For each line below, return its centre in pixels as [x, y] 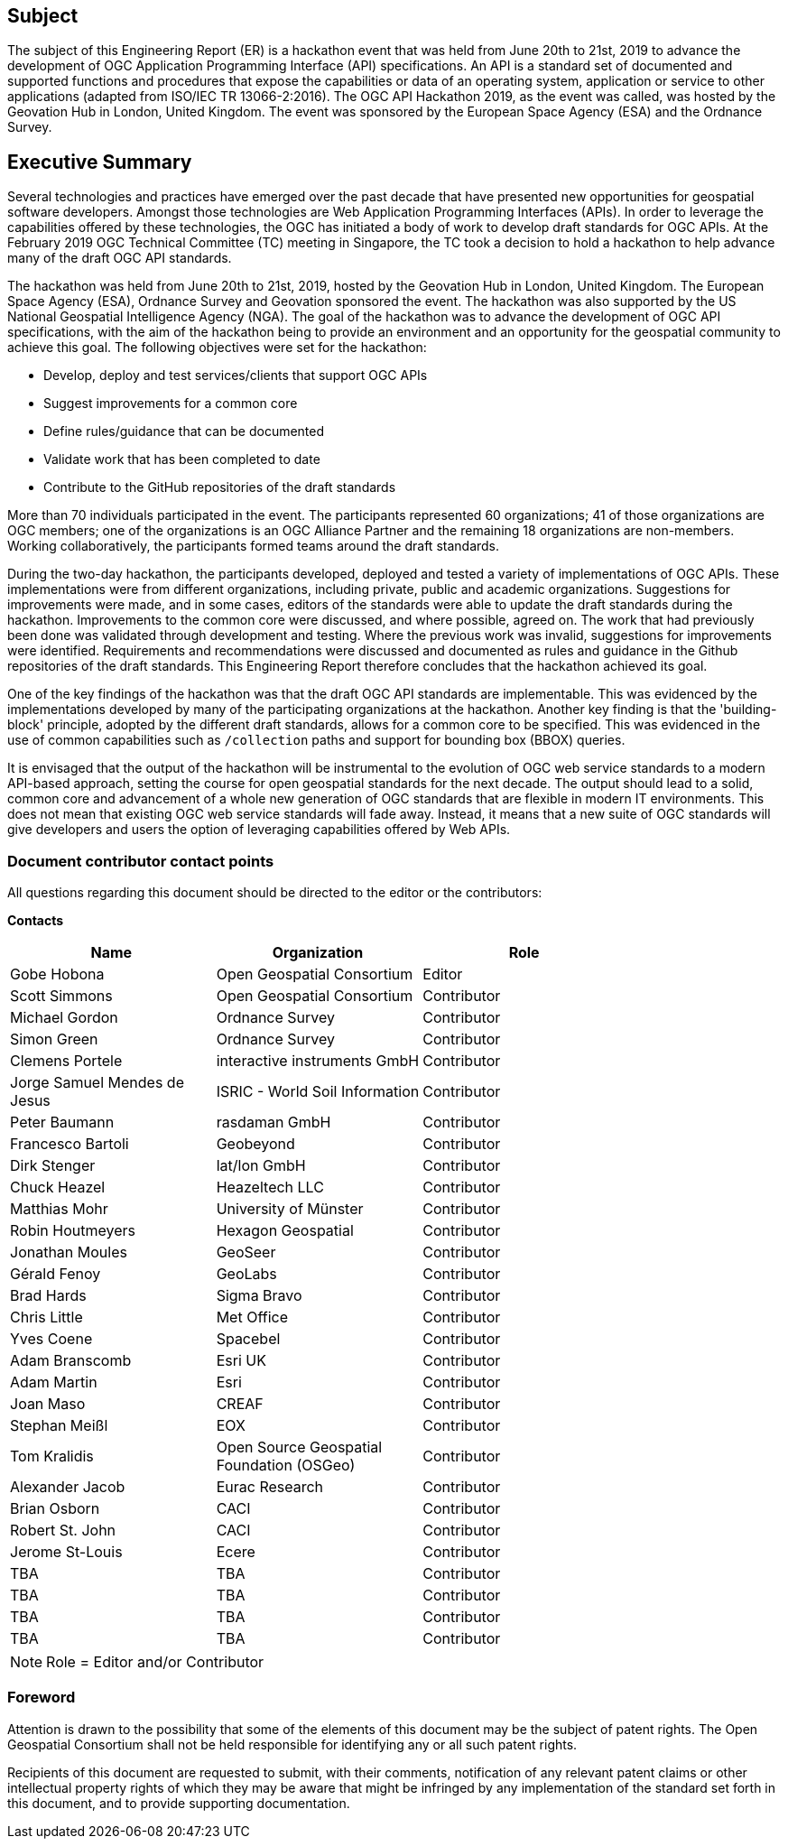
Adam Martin [54, 1382]
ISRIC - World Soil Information [318, 1092]
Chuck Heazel [58, 1187]
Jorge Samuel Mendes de [97, 1083]
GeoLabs [246, 1274]
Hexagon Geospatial [285, 1231]
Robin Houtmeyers [73, 1231]
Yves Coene [51, 1339]
